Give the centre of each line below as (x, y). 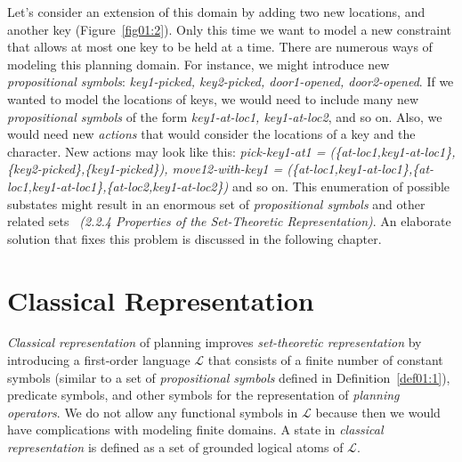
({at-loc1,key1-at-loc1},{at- (361, 169)
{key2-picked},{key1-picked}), (88, 169)
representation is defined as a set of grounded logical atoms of (175, 447)
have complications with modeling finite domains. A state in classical (195, 430)
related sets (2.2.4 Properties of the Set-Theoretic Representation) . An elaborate (229, 221)
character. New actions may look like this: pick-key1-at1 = (166, 151)
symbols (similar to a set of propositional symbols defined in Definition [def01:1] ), (229, 377)
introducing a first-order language (99, 360)
